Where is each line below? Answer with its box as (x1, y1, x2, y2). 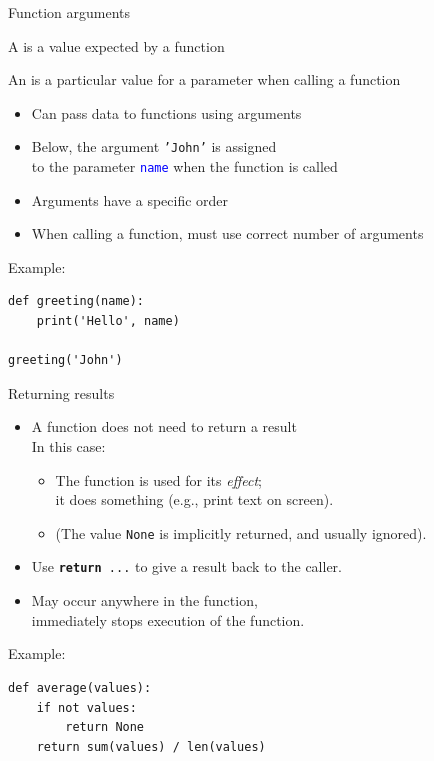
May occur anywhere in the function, (31, 590, 258, 611)
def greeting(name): (8, 294, 145, 309)
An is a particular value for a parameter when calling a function (8, 69, 401, 90)
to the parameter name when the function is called (31, 156, 338, 177)
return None (65, 720, 145, 735)
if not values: (36, 700, 137, 715)
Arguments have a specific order (31, 189, 229, 210)
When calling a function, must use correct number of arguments (31, 223, 424, 244)
